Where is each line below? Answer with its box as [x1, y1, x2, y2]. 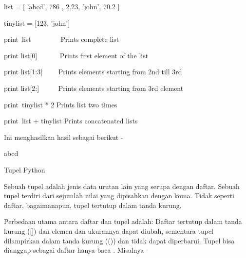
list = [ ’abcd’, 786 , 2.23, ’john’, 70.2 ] [4, 1, 120, 11]
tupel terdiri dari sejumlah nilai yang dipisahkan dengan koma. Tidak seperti [4, 190, 234, 201]
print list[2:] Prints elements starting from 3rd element [4, 83, 184, 93]
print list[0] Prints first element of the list [4, 50, 149, 60]
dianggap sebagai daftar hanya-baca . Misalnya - [4, 245, 149, 255]
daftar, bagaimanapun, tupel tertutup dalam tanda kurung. [4, 200, 182, 210]
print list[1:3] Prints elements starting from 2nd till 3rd [4, 67, 182, 77]
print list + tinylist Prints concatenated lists [4, 116, 138, 126]
